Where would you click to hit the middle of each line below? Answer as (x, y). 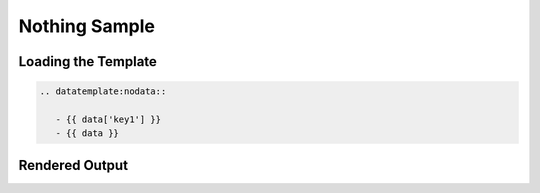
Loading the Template (87, 61)
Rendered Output (73, 165)
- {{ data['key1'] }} (108, 119)
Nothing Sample (86, 26)
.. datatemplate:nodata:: (103, 91)
